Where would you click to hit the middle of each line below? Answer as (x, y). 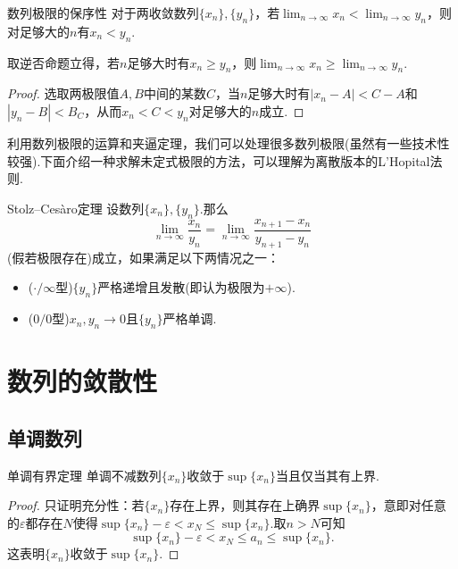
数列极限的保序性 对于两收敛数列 (103, 13)
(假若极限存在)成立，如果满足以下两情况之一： (143, 257)
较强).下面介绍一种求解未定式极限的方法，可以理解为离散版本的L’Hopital (219, 160)
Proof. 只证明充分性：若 (76, 505)
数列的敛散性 (83, 381)
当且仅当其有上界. (327, 475)
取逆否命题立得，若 (63, 62)
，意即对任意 (408, 505)
